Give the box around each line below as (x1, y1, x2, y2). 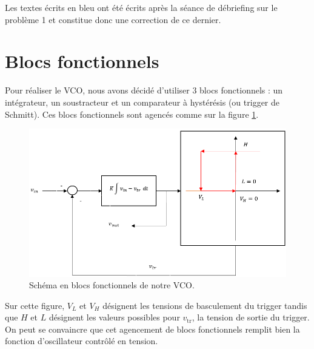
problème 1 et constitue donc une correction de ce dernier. (5, 13, 221, 25)
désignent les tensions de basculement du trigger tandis (102, 299, 307, 311)
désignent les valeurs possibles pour (48, 311, 180, 324)
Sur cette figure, (5, 299, 65, 311)
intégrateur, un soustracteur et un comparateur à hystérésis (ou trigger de (5, 95, 280, 108)
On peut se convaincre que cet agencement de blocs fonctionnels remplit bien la (5, 322, 300, 335)
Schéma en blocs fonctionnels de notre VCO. (29, 279, 195, 291)
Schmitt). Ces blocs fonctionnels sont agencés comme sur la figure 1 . (5, 107, 259, 120)
